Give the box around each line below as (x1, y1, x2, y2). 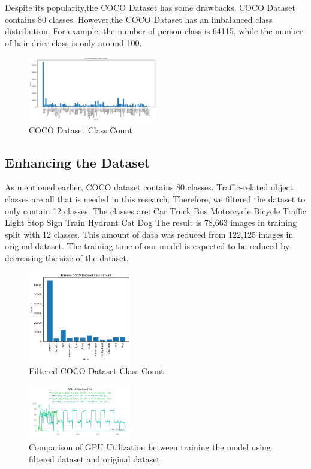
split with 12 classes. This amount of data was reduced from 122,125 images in (5, 228, 294, 240)
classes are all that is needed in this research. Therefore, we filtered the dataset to (5, 192, 306, 205)
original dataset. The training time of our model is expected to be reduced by (5, 240, 290, 252)
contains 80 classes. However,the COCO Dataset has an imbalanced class (5, 13, 273, 25)
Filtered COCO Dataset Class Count (29, 364, 164, 377)
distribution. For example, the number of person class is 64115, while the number (5, 25, 303, 37)
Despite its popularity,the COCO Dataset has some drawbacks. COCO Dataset (5, 1, 295, 13)
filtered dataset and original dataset (29, 452, 160, 465)
